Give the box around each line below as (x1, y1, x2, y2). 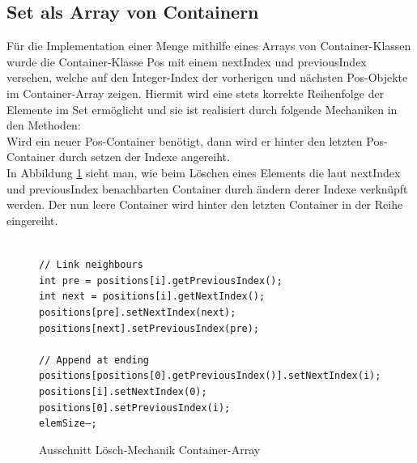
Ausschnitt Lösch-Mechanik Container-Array (39, 441, 261, 458)
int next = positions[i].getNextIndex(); (39, 291, 266, 303)
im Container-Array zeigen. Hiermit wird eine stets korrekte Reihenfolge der (6, 84, 385, 101)
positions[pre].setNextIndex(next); (39, 306, 236, 318)
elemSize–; (39, 418, 97, 430)
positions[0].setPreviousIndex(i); (39, 401, 231, 414)
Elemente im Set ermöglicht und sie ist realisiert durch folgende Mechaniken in (6, 100, 398, 117)
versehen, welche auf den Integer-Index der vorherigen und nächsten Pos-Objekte (6, 69, 408, 86)
